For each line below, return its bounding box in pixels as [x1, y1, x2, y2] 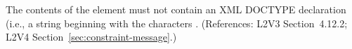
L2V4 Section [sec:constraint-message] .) [6, 29, 177, 44]
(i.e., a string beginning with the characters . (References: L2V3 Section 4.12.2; [6, 15, 348, 30]
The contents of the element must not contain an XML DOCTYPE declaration [6, 2, 346, 16]
